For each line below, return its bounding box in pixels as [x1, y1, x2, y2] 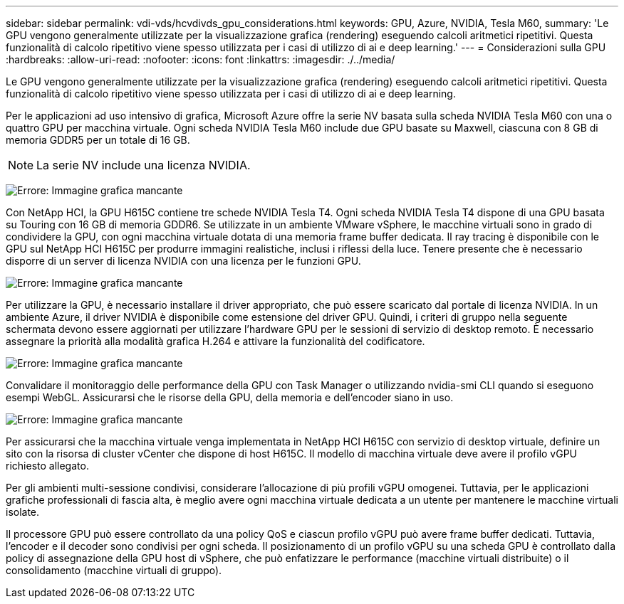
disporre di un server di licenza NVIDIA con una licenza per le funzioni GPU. [6, 255, 361, 267]
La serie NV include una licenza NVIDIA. [36, 158, 251, 172]
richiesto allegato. [6, 460, 89, 472]
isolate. [6, 506, 40, 518]
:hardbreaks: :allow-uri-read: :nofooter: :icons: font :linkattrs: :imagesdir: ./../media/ [6, 53, 395, 65]
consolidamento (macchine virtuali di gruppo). [6, 564, 222, 576]
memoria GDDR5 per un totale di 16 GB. [6, 134, 190, 146]
